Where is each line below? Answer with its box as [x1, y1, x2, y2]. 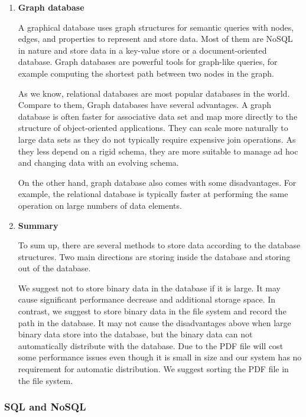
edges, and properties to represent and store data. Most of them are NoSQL [18, 32, 293, 45]
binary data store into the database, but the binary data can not [18, 328, 253, 340]
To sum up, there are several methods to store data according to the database [18, 239, 301, 251]
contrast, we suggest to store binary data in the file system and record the [18, 305, 287, 317]
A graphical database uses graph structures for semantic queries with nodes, [18, 21, 294, 33]
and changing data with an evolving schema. [18, 156, 179, 169]
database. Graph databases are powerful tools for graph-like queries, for [18, 55, 278, 68]
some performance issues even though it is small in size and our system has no [18, 351, 302, 363]
